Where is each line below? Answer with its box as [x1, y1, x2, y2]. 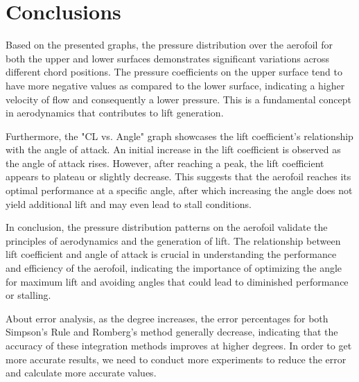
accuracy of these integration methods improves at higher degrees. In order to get [6, 338, 352, 352]
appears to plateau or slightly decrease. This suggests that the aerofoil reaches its [6, 169, 351, 184]
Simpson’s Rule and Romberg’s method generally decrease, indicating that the [6, 324, 338, 339]
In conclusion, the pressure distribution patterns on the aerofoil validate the [6, 220, 328, 234]
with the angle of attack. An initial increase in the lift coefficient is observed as [6, 142, 341, 157]
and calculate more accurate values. [6, 365, 157, 380]
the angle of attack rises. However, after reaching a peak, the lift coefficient [6, 155, 324, 170]
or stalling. [6, 288, 51, 302]
